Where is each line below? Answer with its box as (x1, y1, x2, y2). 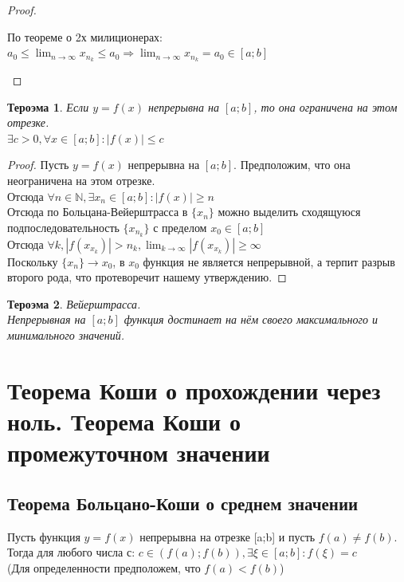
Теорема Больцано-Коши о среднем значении (7, 490, 359, 515)
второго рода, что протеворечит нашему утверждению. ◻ (7, 269, 287, 285)
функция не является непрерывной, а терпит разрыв (143, 253, 395, 269)
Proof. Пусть (7, 156, 69, 173)
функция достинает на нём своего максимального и (124, 311, 378, 328)
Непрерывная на (7, 311, 86, 328)
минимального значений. (7, 327, 125, 344)
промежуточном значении (7, 436, 270, 469)
